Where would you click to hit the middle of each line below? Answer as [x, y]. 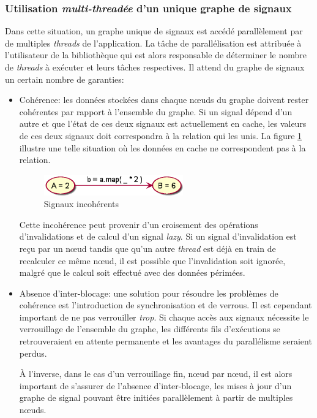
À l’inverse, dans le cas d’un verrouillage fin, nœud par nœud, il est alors [156, 374]
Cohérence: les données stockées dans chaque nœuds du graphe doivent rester [164, 100]
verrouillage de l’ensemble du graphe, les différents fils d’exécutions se [150, 329]
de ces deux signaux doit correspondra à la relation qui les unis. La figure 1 [161, 135]
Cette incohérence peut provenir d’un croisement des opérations [139, 224]
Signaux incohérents [81, 204]
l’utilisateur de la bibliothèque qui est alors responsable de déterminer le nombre [156, 55]
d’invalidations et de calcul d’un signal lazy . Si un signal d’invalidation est [158, 236]
